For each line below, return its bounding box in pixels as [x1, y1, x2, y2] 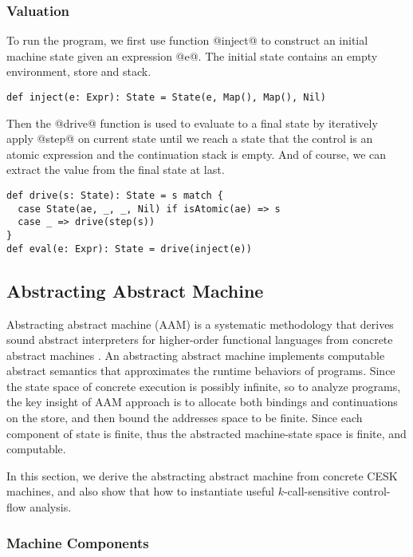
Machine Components [6, 532, 149, 552]
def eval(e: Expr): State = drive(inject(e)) [6, 243, 252, 255]
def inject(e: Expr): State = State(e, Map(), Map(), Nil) [6, 92, 326, 103]
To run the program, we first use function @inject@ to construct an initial [6, 32, 368, 49]
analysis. [29, 499, 72, 516]
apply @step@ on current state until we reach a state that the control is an [6, 130, 373, 147]
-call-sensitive [283, 483, 349, 500]
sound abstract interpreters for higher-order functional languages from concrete [6, 331, 393, 348]
